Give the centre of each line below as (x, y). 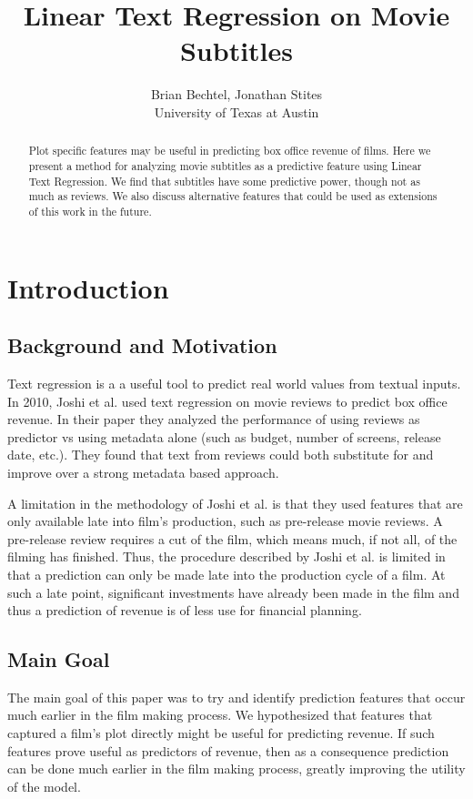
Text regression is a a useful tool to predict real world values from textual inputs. (234, 383)
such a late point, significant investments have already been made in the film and (233, 592)
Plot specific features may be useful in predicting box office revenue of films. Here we (230, 151)
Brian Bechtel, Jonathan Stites (236, 94)
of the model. (44, 786)
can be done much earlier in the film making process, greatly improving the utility (236, 769)
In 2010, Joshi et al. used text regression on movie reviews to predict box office (227, 401)
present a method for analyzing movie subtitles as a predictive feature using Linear (225, 165)
